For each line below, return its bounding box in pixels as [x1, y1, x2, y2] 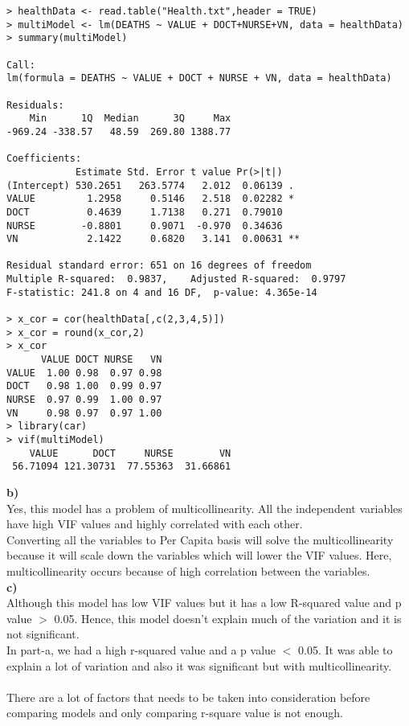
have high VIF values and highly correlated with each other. [6, 515, 303, 532]
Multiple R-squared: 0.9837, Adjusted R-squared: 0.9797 [6, 273, 346, 285]
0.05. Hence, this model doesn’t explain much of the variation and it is [54, 609, 402, 626]
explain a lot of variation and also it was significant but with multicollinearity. [6, 657, 392, 674]
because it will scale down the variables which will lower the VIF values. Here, [6, 547, 392, 564]
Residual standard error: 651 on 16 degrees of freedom [6, 260, 312, 272]
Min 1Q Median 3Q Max [29, 113, 231, 125]
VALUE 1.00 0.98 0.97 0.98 [6, 367, 162, 379]
